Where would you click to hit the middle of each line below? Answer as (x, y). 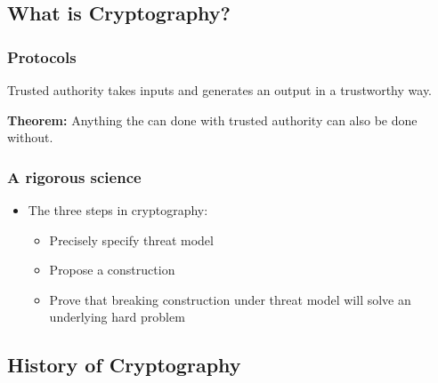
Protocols (42, 56)
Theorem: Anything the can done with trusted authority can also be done (212, 120)
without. (30, 137)
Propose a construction (112, 270)
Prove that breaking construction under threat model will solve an (230, 299)
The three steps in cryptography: (118, 210)
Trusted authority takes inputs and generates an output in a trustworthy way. (220, 90)
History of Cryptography (124, 365)
